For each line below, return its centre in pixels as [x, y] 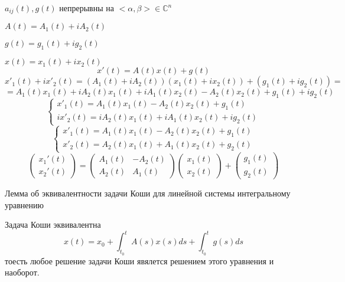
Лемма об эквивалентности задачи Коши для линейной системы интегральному [148, 193]
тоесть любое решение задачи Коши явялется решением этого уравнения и [139, 260]
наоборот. [22, 272]
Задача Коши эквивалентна [53, 224]
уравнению [24, 204]
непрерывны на [87, 8]
